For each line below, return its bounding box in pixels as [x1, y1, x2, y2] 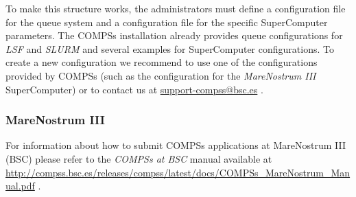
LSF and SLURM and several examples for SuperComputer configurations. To [5, 41, 334, 56]
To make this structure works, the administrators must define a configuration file [5, 1, 346, 15]
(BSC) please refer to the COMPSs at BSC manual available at [5, 151, 272, 165]
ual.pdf [5, 178, 35, 193]
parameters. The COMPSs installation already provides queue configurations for [5, 28, 343, 43]
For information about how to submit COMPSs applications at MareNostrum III [5, 138, 346, 152]
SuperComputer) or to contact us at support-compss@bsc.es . [5, 82, 263, 96]
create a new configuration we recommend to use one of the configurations [5, 55, 318, 69]
